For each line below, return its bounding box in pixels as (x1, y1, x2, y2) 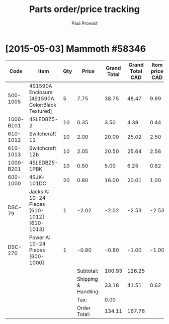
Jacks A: (29, 188, 49, 195)
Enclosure (29, 89, 53, 96)
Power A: (29, 234, 51, 241)
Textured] (29, 107, 52, 114)
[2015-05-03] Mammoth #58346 (5, 43, 146, 54)
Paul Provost (71, 20, 98, 26)
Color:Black (29, 101, 57, 108)
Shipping (77, 275, 98, 282)
